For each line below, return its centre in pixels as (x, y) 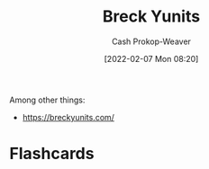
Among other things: (47, 100)
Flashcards (52, 154)
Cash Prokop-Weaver (151, 41)
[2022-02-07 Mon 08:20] (151, 58)
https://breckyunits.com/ (68, 117)
